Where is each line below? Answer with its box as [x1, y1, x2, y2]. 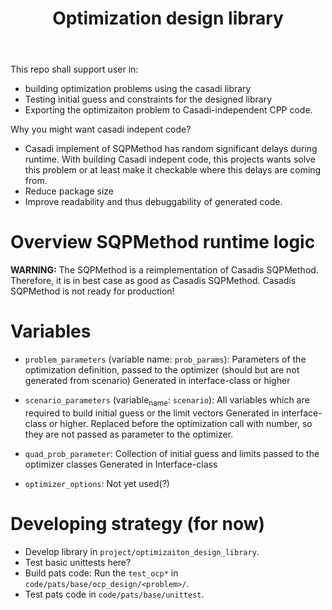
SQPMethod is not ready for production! [10, 285, 175, 297]
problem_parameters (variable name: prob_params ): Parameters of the [24, 353, 307, 366]
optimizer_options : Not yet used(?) [24, 477, 170, 489]
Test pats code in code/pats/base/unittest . [24, 588, 205, 600]
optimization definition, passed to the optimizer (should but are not [24, 364, 300, 376]
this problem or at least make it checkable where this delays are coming [24, 164, 322, 176]
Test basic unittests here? [24, 556, 132, 568]
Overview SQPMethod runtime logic [10, 231, 316, 254]
